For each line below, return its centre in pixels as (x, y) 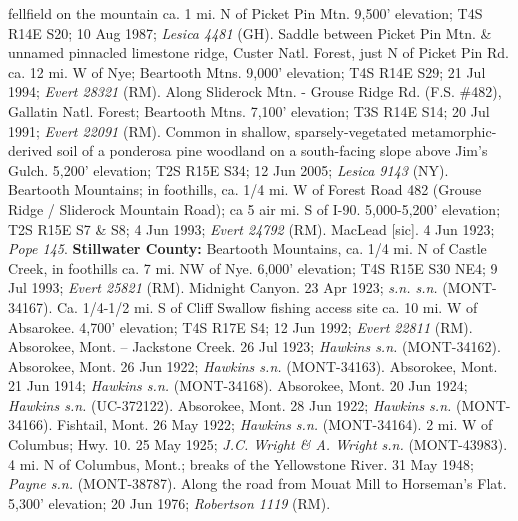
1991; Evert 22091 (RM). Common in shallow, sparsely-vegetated (207, 130)
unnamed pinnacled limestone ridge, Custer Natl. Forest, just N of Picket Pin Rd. (258, 52)
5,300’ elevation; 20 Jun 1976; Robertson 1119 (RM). (169, 502)
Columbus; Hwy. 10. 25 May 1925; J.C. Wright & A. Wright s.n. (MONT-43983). (258, 444)
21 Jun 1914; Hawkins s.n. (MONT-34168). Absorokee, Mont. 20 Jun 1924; (238, 385)
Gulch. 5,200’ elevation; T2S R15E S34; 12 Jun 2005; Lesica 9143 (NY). (228, 169)
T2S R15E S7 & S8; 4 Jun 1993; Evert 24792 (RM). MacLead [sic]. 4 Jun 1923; (251, 228)
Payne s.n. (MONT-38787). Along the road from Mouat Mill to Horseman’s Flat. (257, 483)
